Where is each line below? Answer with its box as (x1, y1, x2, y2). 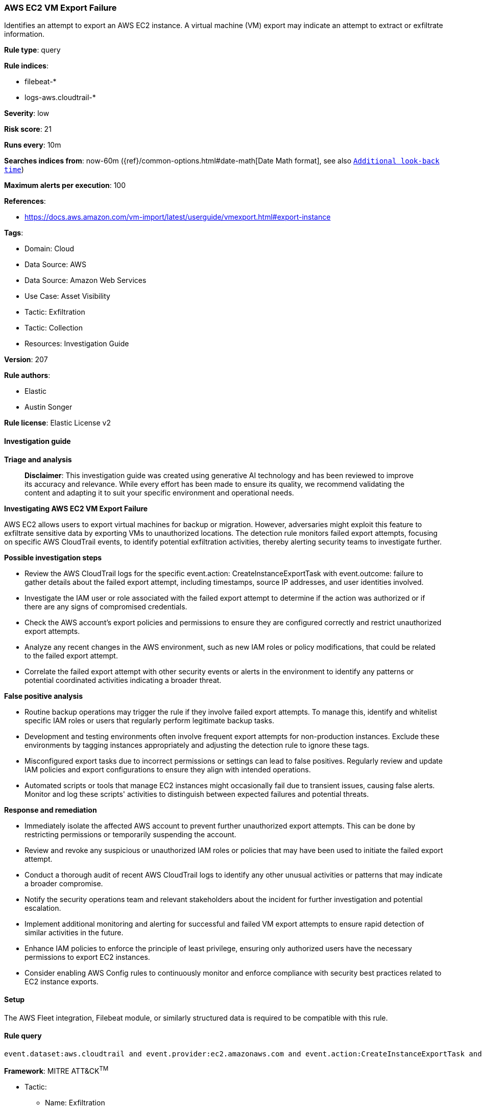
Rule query (4, 1031, 42, 1041)
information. (4, 30, 45, 39)
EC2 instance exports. (25, 977, 99, 986)
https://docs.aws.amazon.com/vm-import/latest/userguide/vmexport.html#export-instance (25, 212, 331, 222)
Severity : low (4, 109, 50, 118)
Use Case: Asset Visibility (25, 292, 110, 301)
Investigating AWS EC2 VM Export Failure (4, 504, 148, 513)
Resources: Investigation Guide (25, 339, 129, 348)
